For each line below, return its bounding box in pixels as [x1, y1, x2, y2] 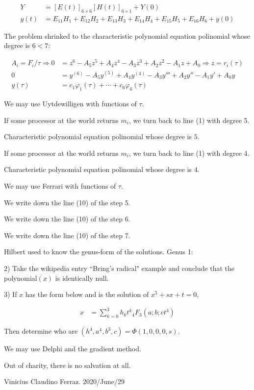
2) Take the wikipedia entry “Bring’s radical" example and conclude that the [4, 263, 234, 273]
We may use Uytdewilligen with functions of [4, 98, 137, 108]
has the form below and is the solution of [25, 289, 149, 299]
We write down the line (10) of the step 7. [4, 230, 130, 240]
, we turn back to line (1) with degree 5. [128, 115, 250, 125]
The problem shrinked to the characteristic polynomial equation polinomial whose [4, 30, 250, 41]
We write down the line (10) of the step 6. [4, 214, 130, 224]
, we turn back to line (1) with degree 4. [128, 147, 250, 158]
